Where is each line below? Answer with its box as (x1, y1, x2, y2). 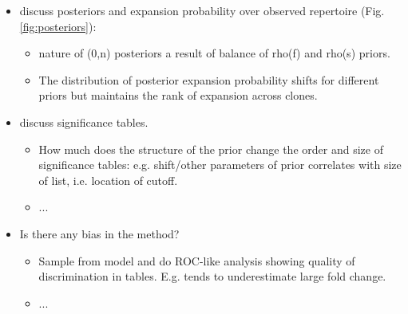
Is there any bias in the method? (19, 225, 180, 241)
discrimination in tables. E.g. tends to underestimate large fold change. (38, 268, 386, 285)
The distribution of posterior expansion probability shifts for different (38, 71, 379, 88)
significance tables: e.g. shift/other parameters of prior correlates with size (38, 156, 402, 173)
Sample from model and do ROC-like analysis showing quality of (38, 252, 355, 269)
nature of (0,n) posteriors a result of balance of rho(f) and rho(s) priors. (38, 45, 390, 61)
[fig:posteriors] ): (19, 18, 97, 34)
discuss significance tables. (19, 113, 149, 130)
